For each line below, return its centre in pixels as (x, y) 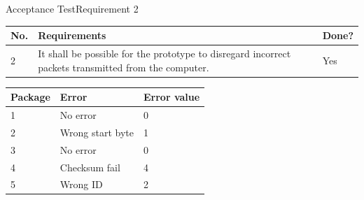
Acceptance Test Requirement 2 (72, 8)
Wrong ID (81, 184)
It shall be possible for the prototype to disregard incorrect (164, 53)
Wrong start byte (97, 132)
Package (30, 97)
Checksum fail (90, 167)
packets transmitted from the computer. (124, 67)
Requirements (72, 35)
